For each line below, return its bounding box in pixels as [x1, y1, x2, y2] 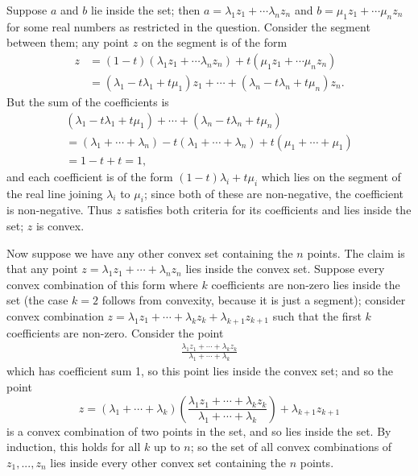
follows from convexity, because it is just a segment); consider [101, 292, 406, 308]
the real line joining [6, 184, 103, 201]
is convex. [35, 217, 85, 234]
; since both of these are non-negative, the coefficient [143, 184, 404, 201]
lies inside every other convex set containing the [50, 453, 286, 470]
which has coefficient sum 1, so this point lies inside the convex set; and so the [6, 362, 394, 379]
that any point [6, 260, 78, 277]
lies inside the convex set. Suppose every [185, 260, 385, 277]
